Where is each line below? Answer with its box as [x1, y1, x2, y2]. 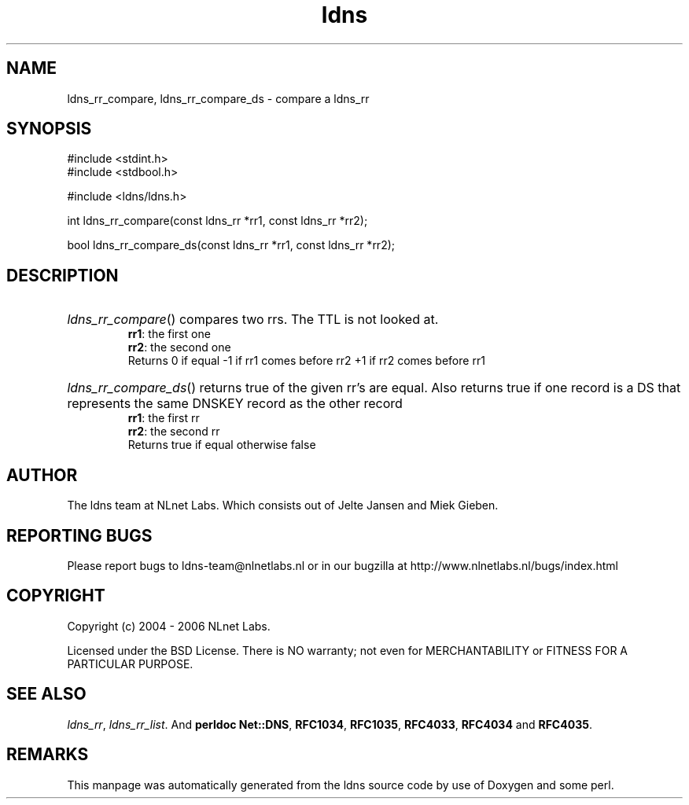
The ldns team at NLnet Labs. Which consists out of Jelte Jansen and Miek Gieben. [67, 498, 499, 513]
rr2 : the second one [127, 340, 231, 355]
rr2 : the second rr [127, 425, 220, 439]
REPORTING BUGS [6, 525, 153, 546]
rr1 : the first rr [127, 411, 200, 425]
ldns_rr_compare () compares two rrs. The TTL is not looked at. [67, 311, 439, 328]
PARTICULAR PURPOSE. [67, 656, 193, 671]
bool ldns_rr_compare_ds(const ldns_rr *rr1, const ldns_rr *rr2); [67, 238, 396, 252]
